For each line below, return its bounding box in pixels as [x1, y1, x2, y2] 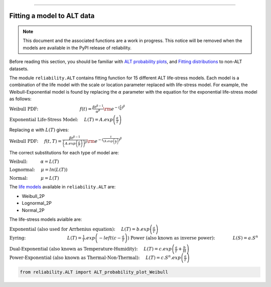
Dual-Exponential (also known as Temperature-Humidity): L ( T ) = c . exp [9, 246, 172, 252]
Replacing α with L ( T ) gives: [9, 127, 69, 133]
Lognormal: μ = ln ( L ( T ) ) [9, 167, 68, 173]
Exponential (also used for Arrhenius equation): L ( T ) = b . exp [9, 226, 150, 232]
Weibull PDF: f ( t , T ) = [9, 138, 62, 144]
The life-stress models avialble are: [9, 216, 82, 222]
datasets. [9, 66, 29, 72]
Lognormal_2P [22, 200, 52, 206]
